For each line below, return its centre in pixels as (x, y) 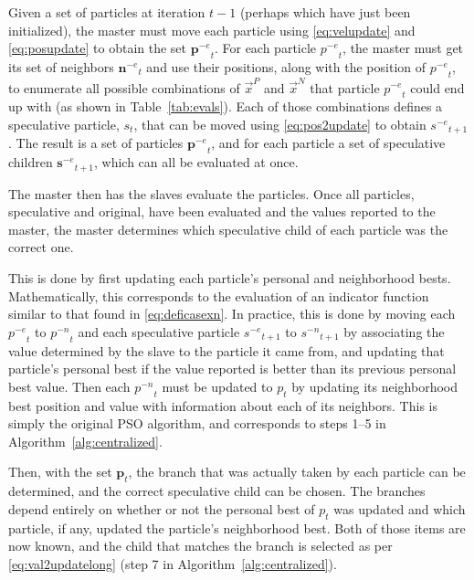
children (31, 162)
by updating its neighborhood (374, 386)
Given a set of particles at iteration (107, 12)
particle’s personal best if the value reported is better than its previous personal (232, 369)
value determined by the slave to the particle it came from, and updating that (226, 350)
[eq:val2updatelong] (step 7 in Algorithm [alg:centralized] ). (173, 563)
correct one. (41, 247)
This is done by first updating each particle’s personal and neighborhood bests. (230, 277)
